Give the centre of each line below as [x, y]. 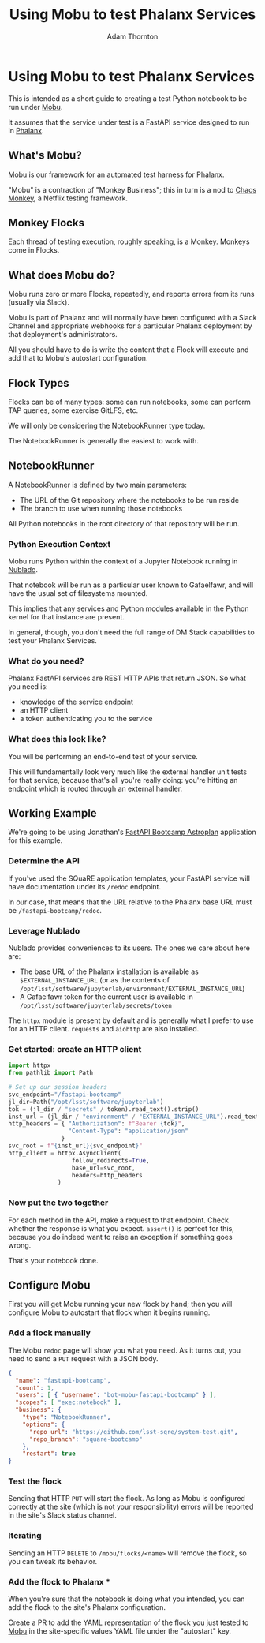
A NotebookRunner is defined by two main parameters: [97, 485]
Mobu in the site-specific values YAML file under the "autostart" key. [119, 1631]
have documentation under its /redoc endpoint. [85, 886]
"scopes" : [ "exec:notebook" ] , [69, 1402]
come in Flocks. [34, 250]
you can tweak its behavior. [53, 1561]
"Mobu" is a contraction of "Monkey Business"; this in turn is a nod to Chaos [132, 189]
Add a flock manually [49, 1333]
